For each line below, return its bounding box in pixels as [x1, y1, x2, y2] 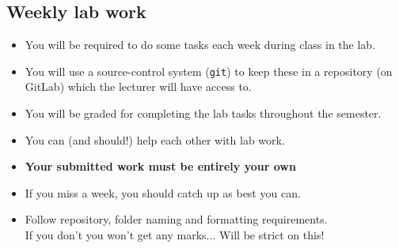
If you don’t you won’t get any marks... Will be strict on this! [25, 227, 325, 243]
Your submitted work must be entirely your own [25, 158, 296, 175]
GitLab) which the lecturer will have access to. [25, 78, 252, 95]
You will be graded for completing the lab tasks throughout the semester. [25, 105, 382, 122]
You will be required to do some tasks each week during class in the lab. [25, 36, 376, 53]
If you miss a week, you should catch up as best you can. [25, 184, 301, 201]
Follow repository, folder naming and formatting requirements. [25, 211, 328, 227]
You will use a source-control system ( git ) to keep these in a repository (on [25, 62, 393, 79]
